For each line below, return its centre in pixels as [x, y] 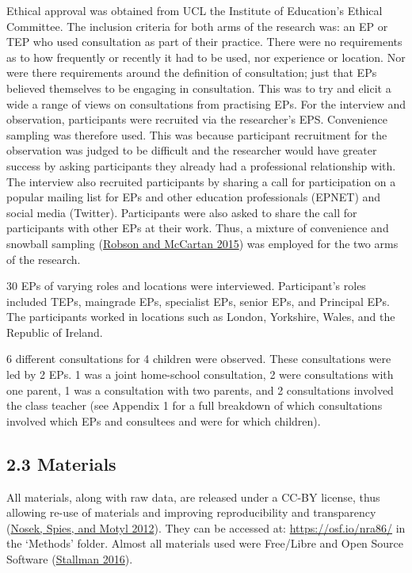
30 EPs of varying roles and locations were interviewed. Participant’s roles [186, 286]
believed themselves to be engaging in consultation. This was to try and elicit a [199, 88]
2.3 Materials [61, 463]
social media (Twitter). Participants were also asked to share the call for [182, 212]
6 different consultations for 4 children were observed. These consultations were [199, 359]
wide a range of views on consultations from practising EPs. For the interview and [206, 103]
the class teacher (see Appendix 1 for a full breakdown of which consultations [195, 405]
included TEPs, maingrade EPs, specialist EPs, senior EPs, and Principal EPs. [198, 301]
